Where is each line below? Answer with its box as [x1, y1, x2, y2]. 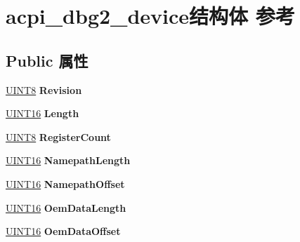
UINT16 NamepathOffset [6, 176, 125, 191]
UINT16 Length [6, 106, 79, 121]
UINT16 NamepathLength [6, 153, 131, 168]
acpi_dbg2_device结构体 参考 [6, 1, 295, 30]
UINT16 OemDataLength [6, 200, 126, 215]
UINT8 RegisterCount [6, 129, 111, 144]
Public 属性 [6, 49, 89, 71]
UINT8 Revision [6, 82, 82, 97]
